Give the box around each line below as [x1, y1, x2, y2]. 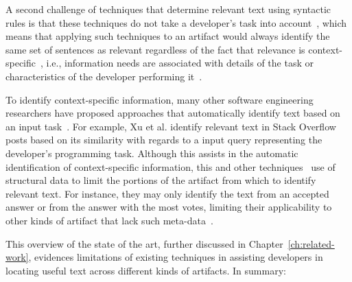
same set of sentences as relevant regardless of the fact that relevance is [5, 42, 305, 56]
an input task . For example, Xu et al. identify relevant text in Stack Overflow [5, 119, 336, 133]
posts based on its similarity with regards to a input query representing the [5, 132, 322, 147]
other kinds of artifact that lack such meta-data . [5, 213, 213, 227]
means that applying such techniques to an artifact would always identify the [5, 29, 330, 43]
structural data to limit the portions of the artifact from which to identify [5, 173, 316, 187]
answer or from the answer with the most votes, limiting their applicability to [5, 200, 332, 214]
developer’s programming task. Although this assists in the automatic [5, 145, 298, 160]
